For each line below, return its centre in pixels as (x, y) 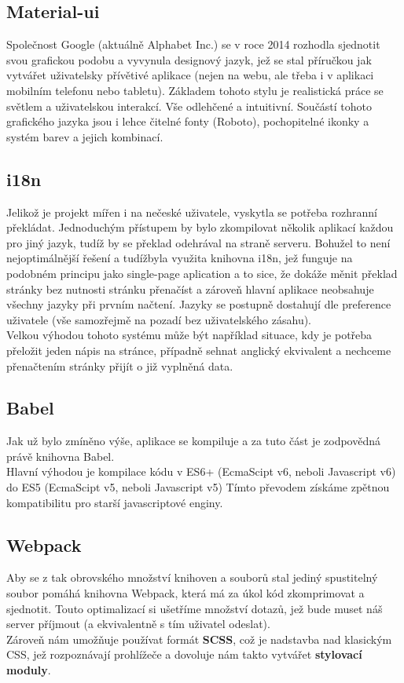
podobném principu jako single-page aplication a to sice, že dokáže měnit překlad (202, 273)
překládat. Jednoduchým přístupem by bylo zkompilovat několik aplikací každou (200, 227)
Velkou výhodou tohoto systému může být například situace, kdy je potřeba (189, 335)
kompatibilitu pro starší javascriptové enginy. (115, 502)
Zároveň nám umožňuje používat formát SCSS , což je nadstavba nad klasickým (199, 639)
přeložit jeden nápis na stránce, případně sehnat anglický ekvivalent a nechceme (199, 350)
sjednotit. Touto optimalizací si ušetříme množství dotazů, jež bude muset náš (195, 608)
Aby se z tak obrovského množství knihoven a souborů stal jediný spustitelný (192, 577)
